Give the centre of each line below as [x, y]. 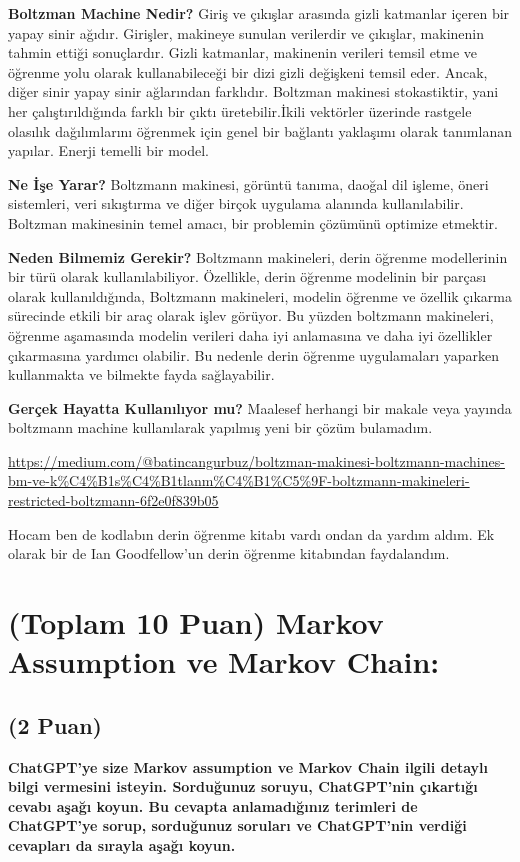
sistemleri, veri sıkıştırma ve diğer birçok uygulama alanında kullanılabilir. [236, 203]
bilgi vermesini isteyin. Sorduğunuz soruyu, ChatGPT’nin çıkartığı [243, 786]
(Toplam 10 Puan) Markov [196, 622]
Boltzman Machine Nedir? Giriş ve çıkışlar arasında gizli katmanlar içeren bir [259, 13]
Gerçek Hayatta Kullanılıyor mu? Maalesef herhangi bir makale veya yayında [260, 407]
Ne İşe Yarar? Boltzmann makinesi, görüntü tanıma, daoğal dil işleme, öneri [248, 183]
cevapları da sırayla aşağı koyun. [122, 844]
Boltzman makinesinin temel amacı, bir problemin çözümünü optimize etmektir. [253, 222]
